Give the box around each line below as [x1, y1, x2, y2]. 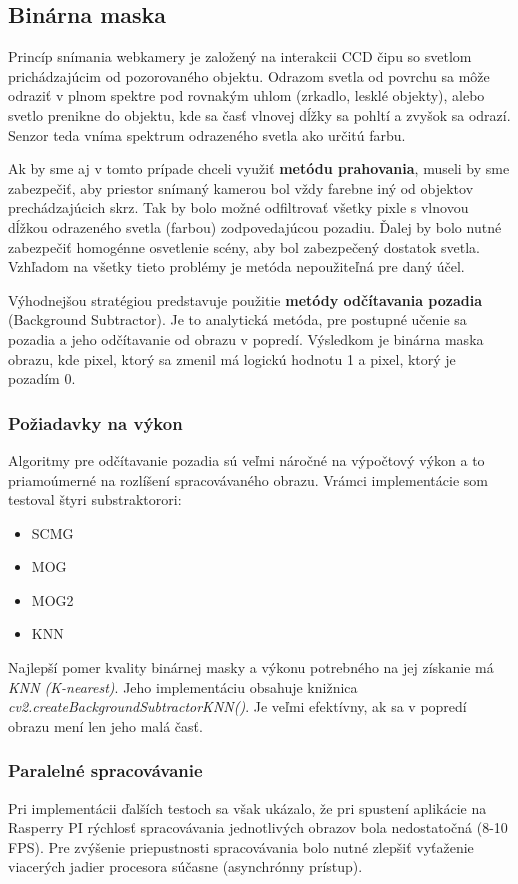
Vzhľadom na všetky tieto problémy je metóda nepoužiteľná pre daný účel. [8, 256, 465, 277]
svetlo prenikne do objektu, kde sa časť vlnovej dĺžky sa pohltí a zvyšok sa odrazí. [8, 104, 511, 125]
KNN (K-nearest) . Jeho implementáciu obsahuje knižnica [8, 676, 358, 697]
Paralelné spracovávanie [8, 758, 203, 783]
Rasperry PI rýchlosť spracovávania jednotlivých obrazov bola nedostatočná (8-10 [8, 817, 508, 838]
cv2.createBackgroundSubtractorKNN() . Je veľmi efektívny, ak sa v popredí [8, 696, 467, 717]
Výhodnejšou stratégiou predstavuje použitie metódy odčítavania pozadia [8, 289, 482, 310]
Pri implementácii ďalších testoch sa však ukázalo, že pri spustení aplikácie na [8, 797, 487, 818]
